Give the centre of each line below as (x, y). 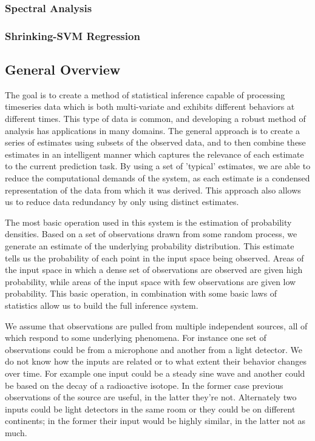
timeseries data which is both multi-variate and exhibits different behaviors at (150, 106)
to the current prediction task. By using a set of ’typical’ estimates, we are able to (158, 166)
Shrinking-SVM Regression (73, 35)
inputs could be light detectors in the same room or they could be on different (150, 409)
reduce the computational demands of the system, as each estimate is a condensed (157, 178)
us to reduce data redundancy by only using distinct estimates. (122, 202)
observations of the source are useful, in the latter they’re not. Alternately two (151, 397)
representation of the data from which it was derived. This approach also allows (153, 190)
